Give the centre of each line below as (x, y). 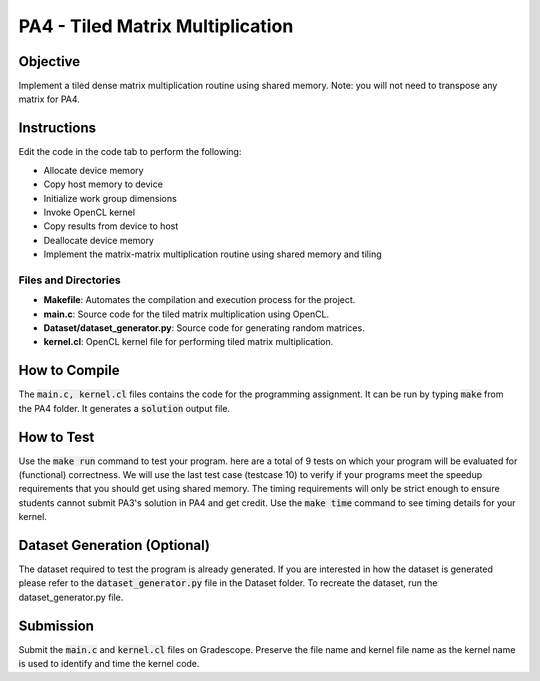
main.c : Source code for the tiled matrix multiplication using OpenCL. (186, 314)
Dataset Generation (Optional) (114, 545)
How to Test (56, 436)
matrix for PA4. (49, 99)
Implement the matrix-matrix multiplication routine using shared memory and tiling (212, 254)
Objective (49, 61)
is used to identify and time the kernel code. (109, 664)
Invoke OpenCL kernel (89, 212)
